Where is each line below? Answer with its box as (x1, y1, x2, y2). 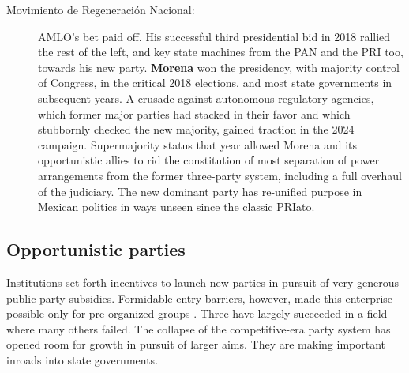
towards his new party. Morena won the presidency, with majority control (38, 58, 400, 75)
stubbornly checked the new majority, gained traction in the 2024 (38, 121, 355, 138)
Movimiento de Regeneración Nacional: (6, 2, 195, 17)
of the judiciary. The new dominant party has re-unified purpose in (38, 183, 362, 199)
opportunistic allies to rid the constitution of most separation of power (38, 152, 380, 168)
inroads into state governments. (6, 351, 159, 367)
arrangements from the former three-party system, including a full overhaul (38, 167, 403, 183)
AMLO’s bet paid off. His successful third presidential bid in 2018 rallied (38, 28, 391, 44)
